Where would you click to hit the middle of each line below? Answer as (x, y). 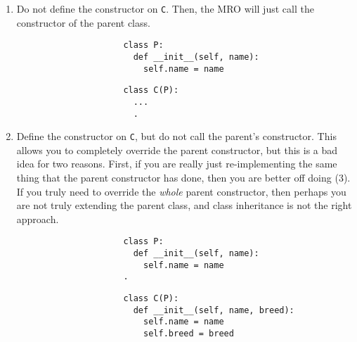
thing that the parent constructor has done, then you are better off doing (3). (183, 178)
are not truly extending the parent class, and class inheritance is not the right (184, 205)
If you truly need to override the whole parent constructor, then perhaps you (181, 191)
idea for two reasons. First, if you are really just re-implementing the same (177, 164)
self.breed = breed (189, 334)
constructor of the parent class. (83, 22)
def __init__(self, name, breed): (214, 310)
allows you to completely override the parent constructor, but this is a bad (177, 150)
